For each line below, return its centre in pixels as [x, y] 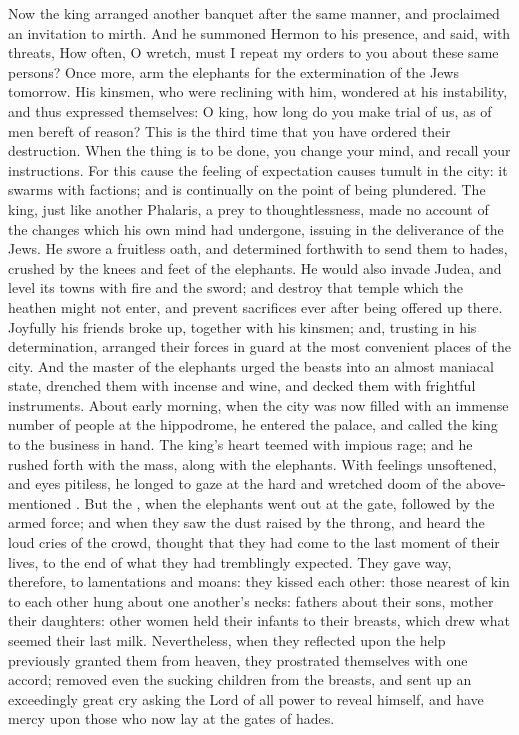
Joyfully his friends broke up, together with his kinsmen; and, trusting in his [242, 326]
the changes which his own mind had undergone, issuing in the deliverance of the [256, 228]
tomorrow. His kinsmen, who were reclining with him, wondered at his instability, [258, 91]
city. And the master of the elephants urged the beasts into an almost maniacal [251, 365]
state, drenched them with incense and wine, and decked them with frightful [242, 385]
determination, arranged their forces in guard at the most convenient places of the [259, 346]
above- [485, 483]
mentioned [40, 502]
